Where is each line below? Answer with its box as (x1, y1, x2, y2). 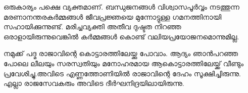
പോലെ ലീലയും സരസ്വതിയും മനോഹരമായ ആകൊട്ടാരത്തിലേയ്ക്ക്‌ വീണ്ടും (4, 58, 244, 68)
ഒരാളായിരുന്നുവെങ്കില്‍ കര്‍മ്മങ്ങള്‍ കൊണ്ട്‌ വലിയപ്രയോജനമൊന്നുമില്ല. (4, 31, 239, 41)
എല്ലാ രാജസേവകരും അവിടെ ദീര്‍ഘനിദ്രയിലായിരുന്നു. (4, 78, 184, 88)
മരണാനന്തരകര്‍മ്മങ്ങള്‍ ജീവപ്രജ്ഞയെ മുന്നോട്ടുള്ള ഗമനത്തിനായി (4, 11, 222, 22)
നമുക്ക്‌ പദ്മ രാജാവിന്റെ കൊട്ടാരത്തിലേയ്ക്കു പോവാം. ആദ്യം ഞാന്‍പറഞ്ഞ (4, 48, 238, 59)
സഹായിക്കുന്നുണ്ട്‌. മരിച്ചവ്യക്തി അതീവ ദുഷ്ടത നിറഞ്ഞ (4, 21, 181, 32)
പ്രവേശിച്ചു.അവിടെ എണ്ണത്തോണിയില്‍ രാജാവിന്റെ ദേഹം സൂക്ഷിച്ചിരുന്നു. (4, 68, 241, 78)
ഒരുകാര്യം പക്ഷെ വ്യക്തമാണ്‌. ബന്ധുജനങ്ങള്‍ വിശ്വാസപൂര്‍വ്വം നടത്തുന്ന (4, 2, 239, 12)
